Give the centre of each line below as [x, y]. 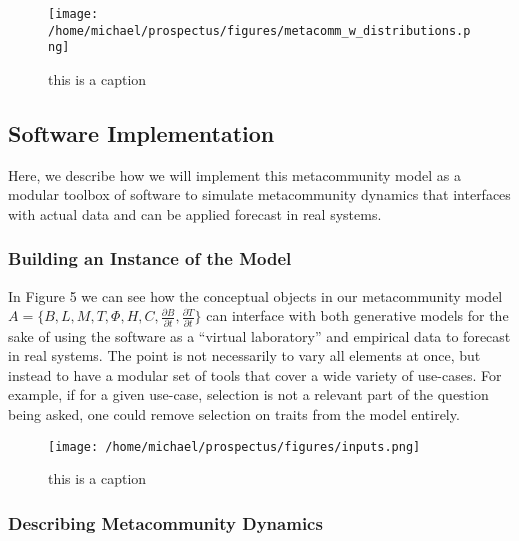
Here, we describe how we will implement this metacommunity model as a [234, 174]
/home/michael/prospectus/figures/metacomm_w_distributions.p [259, 30]
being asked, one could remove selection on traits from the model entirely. [234, 414]
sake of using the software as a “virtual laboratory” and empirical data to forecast [259, 335]
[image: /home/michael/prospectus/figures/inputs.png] [234, 446]
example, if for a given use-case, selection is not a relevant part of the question [248, 394]
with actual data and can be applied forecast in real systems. [195, 213]
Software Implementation [141, 132]
